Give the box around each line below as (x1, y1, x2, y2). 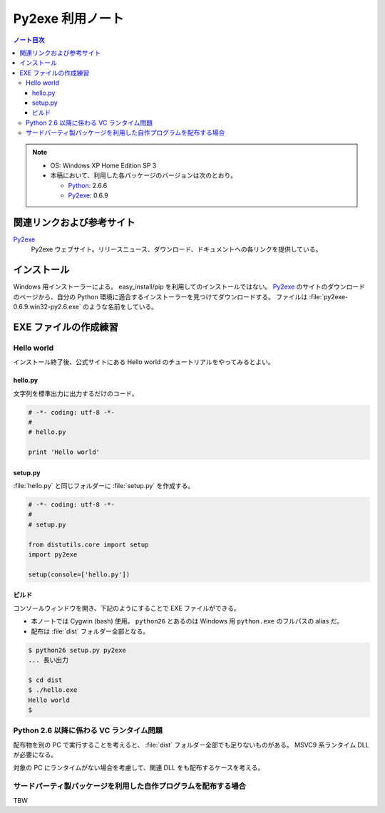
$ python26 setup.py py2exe (28, 646, 126, 654)
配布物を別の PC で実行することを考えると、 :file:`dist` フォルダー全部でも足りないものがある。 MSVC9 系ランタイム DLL (13, 740, 370, 749)
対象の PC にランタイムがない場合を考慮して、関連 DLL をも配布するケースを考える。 (13, 763, 265, 772)
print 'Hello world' (28, 448, 100, 456)
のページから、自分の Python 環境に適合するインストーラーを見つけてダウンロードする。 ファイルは (13, 292, 308, 301)
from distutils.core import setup (28, 540, 149, 549)
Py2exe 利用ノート (13, 11, 124, 26)
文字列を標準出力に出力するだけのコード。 (13, 389, 138, 398)
